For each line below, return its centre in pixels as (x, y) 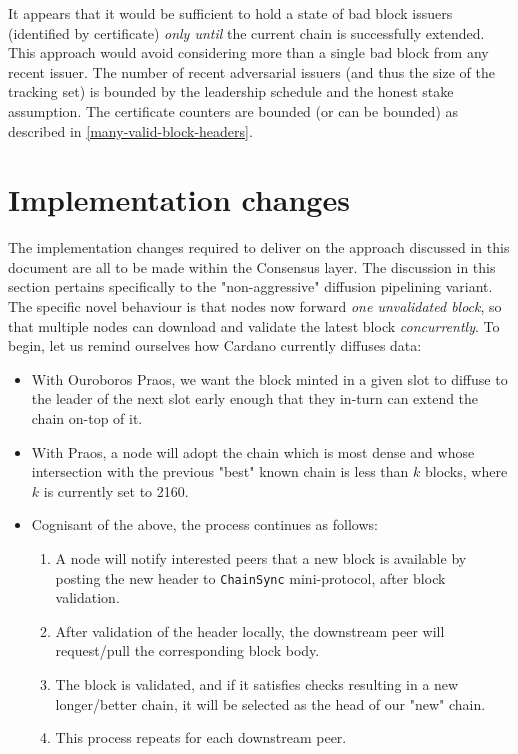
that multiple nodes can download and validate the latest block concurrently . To (254, 325)
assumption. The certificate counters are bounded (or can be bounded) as (233, 110)
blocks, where (466, 471)
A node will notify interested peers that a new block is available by (261, 558)
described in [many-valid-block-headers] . (130, 130)
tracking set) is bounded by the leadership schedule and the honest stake (231, 91)
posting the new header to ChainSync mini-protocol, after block (250, 577)
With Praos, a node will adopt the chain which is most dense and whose (253, 451)
